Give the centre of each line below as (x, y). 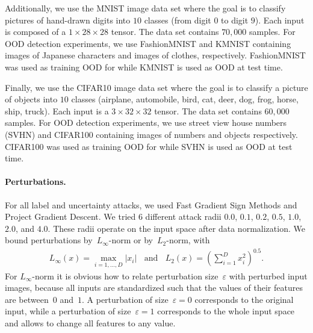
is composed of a (36, 32)
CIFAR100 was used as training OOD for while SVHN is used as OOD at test (149, 146)
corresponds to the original (244, 299)
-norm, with (188, 240)
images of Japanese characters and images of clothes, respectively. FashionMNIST (155, 55)
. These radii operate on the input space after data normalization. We (176, 228)
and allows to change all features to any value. (90, 323)
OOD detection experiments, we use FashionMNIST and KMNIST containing (148, 43)
